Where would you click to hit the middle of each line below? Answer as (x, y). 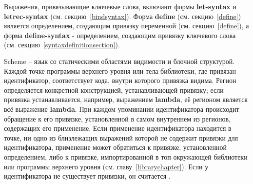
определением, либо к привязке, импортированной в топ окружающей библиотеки (126, 156)
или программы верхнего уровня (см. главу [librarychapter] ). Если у (106, 166)
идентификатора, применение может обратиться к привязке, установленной (116, 147)
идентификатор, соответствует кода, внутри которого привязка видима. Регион (120, 80)
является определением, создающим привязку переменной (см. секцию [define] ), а (126, 26)
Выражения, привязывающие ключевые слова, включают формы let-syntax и (120, 6)
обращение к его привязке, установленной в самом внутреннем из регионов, (117, 118)
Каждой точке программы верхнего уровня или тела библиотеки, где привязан (120, 71)
